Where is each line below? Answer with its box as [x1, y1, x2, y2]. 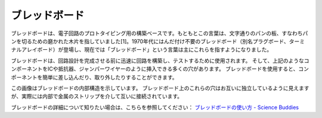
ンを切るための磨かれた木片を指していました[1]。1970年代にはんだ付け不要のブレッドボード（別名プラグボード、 [11, 37, 289, 44]
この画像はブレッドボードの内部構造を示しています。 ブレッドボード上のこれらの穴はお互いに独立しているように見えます [11, 84, 309, 91]
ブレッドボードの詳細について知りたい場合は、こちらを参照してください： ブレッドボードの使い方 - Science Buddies [11, 104, 299, 111]
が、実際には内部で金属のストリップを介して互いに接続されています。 [11, 93, 183, 100]
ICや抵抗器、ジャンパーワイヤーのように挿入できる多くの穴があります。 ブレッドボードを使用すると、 [47, 65, 299, 72]
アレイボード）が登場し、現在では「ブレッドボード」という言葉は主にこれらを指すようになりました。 [21, 46, 273, 53]
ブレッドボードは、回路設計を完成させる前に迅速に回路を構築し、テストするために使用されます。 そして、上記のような [11, 57, 304, 64]
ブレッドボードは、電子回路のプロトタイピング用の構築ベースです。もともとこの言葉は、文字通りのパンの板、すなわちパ [11, 30, 308, 37]
